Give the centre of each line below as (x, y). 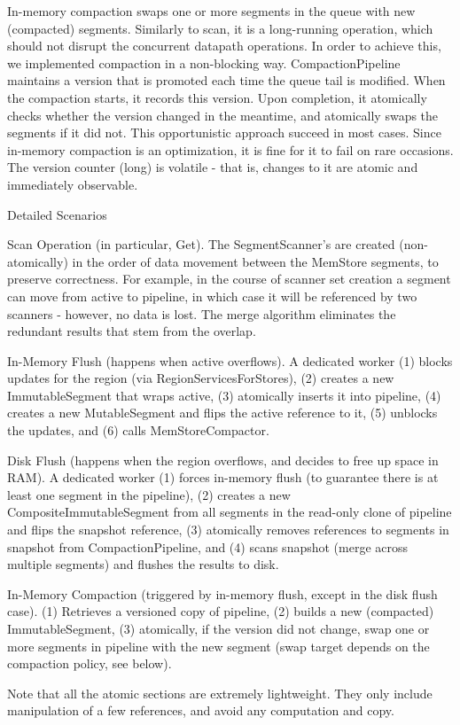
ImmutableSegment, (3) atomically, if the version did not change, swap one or (218, 628)
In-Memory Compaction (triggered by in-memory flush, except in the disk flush (222, 593)
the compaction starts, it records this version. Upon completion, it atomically (217, 97)
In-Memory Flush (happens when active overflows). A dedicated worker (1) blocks (230, 360)
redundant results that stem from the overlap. (132, 331)
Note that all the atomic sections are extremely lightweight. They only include (220, 693)
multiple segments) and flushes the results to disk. (143, 564)
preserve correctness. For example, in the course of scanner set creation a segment (229, 279)
